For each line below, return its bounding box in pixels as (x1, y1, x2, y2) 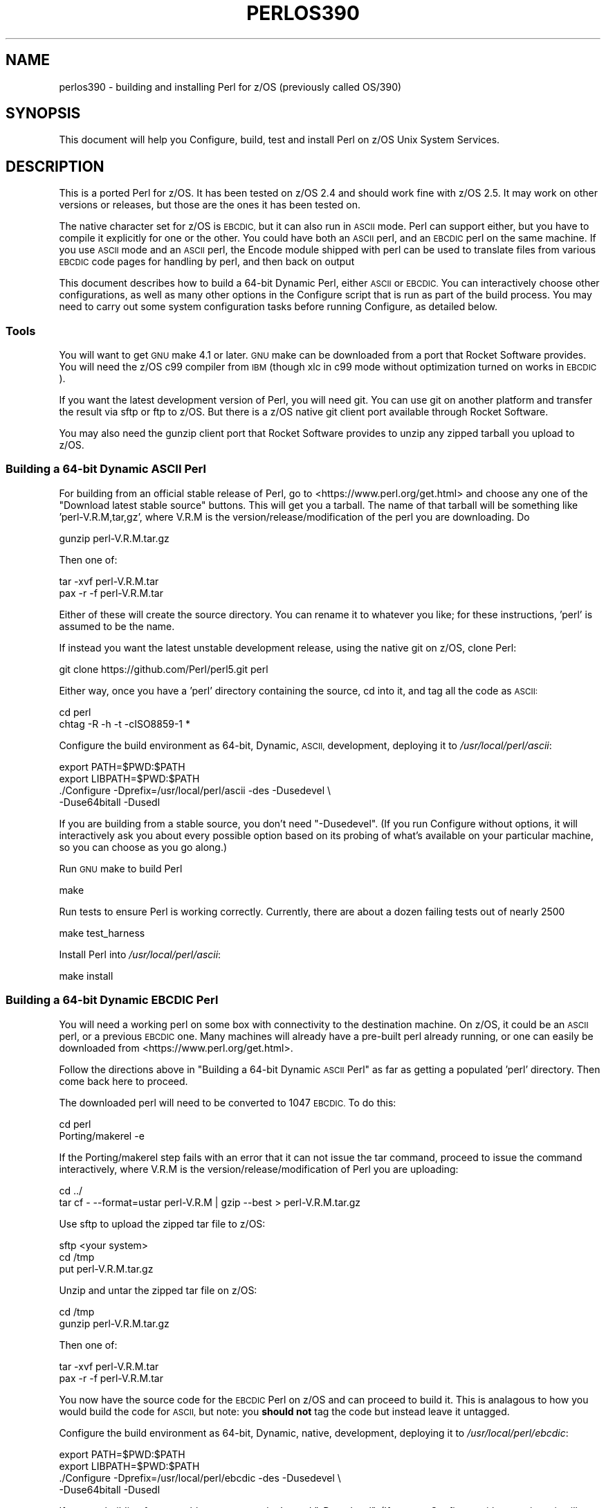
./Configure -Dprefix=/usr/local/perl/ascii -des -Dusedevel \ (59, 784, 331, 796)
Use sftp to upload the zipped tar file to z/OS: (59, 1217, 266, 1230)
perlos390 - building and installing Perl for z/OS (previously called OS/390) (59, 80, 402, 93)
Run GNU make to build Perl (59, 862, 183, 874)
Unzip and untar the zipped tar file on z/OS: (59, 1284, 257, 1296)
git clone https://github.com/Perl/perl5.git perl (59, 663, 268, 675)
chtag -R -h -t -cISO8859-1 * (59, 717, 190, 730)
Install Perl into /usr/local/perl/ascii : (59, 948, 221, 960)
